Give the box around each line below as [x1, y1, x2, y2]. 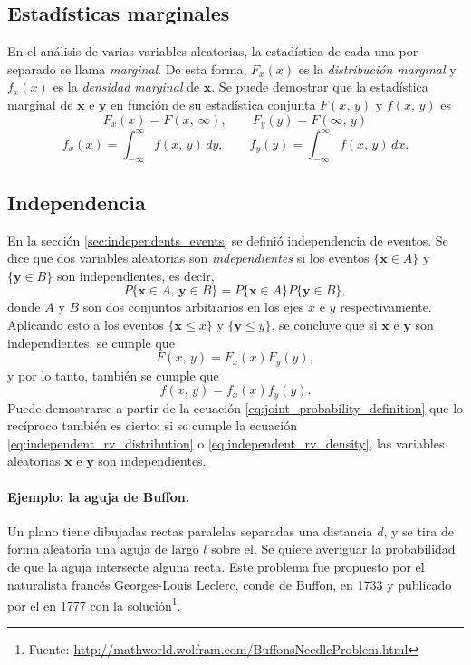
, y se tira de [383, 521, 454, 540]
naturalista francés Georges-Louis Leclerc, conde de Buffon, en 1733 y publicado [7, 574, 452, 593]
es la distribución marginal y [298, 59, 457, 78]
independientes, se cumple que [7, 332, 175, 352]
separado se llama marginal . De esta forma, [7, 59, 247, 78]
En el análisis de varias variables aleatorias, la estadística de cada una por [7, 42, 418, 61]
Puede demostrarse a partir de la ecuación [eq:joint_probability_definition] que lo [7, 398, 464, 417]
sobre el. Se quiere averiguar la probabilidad [211, 539, 456, 558]
